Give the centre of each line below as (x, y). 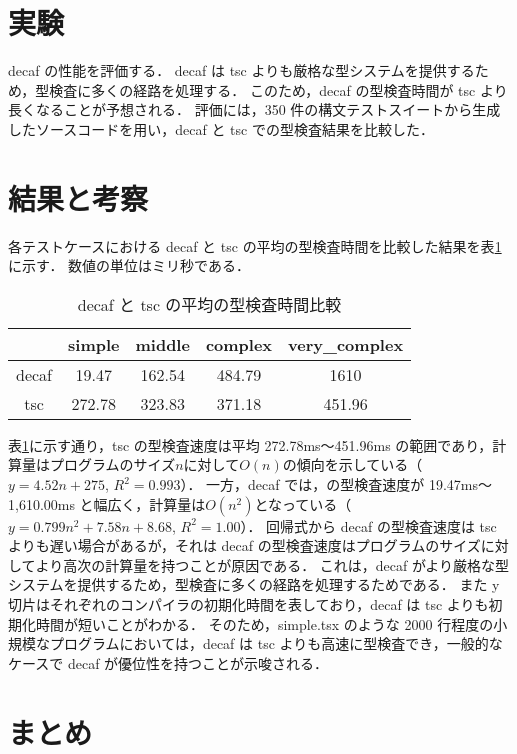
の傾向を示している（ (352, 464)
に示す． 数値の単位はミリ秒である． (129, 265)
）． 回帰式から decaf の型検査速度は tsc (368, 525)
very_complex (346, 344)
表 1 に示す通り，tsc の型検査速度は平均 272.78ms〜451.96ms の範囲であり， (250, 444)
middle (162, 344)
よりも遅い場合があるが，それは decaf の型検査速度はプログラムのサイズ (244, 545)
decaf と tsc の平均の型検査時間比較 (209, 304)
